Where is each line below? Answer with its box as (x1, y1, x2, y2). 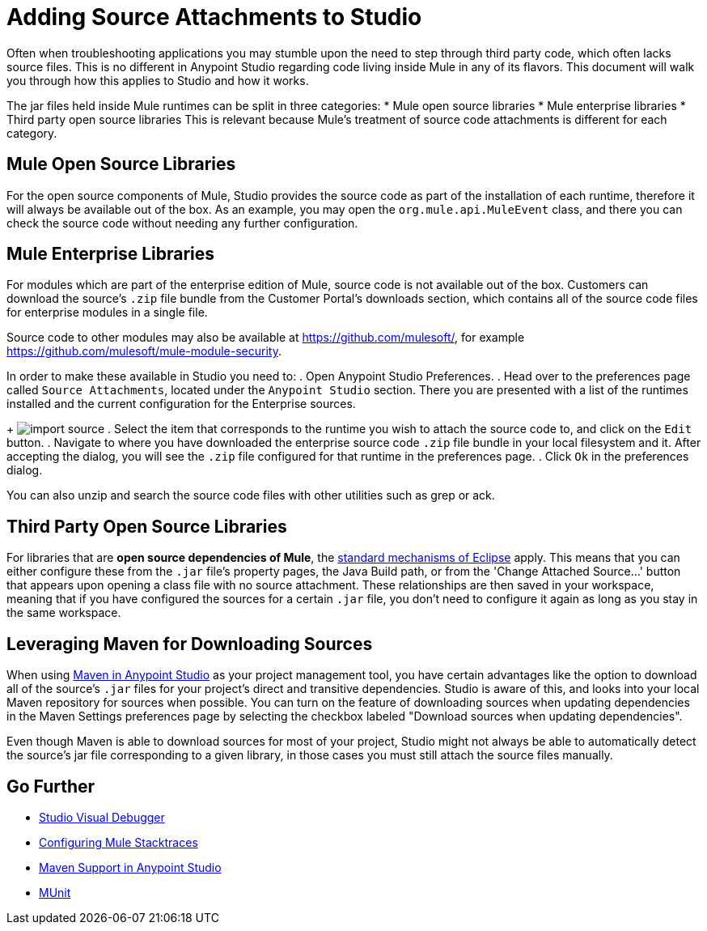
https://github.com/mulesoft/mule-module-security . (6, 344, 282, 359)
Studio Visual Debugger (39, 810, 165, 824)
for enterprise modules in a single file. (6, 305, 208, 320)
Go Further (6, 776, 95, 797)
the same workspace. (6, 606, 121, 620)
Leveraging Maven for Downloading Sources (6, 633, 373, 654)
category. (6, 125, 57, 140)
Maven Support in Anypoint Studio (39, 860, 222, 874)
